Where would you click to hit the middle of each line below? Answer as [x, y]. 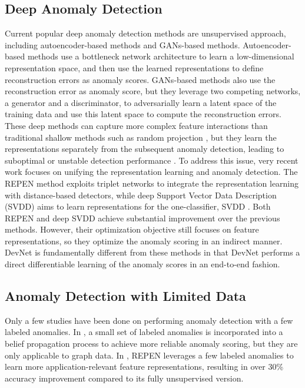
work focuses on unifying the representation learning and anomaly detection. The [151, 172]
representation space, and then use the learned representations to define [134, 67]
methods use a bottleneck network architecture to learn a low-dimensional [161, 56]
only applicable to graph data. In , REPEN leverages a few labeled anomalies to [149, 355]
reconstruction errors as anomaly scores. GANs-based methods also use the [140, 79]
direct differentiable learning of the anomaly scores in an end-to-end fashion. [142, 264]
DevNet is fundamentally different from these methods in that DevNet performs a [152, 252]
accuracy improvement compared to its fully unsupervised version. [124, 378]
